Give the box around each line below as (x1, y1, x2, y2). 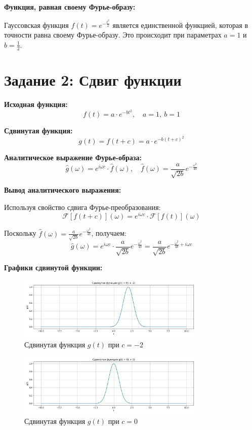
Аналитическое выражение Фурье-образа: (4, 152, 142, 163)
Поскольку (4, 228, 36, 238)
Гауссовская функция (4, 19, 69, 30)
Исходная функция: (4, 98, 68, 109)
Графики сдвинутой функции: (4, 262, 103, 273)
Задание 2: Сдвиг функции (4, 69, 182, 90)
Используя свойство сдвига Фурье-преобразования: (4, 201, 161, 212)
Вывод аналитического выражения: (4, 185, 121, 195)
